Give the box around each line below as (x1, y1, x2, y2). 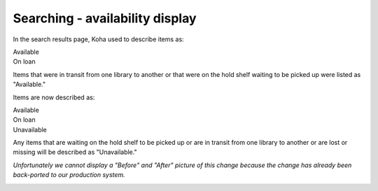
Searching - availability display (13, 10, 197, 26)
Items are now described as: (13, 93, 95, 101)
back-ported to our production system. (13, 171, 125, 179)
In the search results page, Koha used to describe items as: (13, 35, 185, 43)
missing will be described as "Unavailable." (13, 148, 137, 157)
